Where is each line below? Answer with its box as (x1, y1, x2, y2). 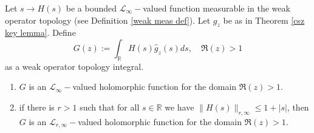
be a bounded (66, 2, 117, 14)
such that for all (80, 100, 140, 113)
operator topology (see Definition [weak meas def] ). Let (5, 13, 211, 26)
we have (165, 100, 194, 113)
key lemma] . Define (5, 26, 76, 39)
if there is (19, 100, 55, 113)
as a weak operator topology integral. (5, 60, 144, 72)
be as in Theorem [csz (223, 13, 305, 26)
